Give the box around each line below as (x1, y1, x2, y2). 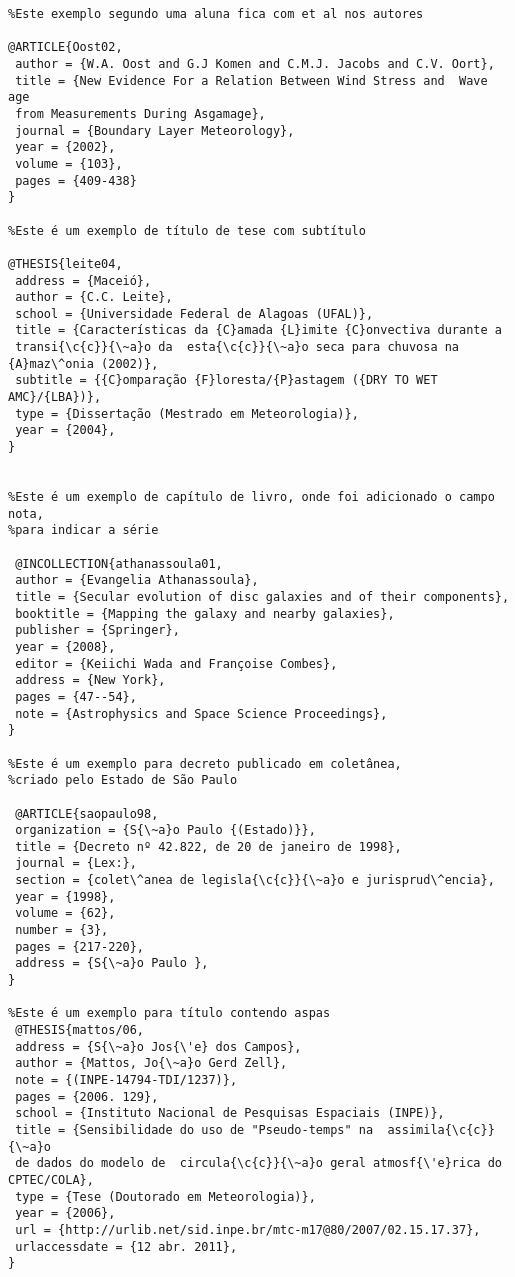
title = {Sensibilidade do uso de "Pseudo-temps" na (15, 1122, 374, 1137)
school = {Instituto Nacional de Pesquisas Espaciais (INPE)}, (15, 1106, 445, 1121)
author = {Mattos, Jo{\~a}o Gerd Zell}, (15, 1056, 288, 1071)
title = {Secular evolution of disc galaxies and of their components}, (15, 589, 510, 604)
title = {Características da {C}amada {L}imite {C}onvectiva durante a (15, 323, 502, 338)
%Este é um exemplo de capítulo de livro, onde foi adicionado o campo (8, 490, 495, 505)
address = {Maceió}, (15, 273, 152, 288)
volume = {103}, (15, 156, 123, 171)
